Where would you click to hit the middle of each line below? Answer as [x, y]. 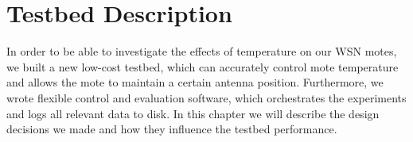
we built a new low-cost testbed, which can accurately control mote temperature [203, 66]
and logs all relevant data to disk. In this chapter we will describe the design [193, 113]
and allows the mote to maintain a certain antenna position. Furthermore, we [195, 82]
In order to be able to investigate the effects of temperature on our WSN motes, [202, 51]
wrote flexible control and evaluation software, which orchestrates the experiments [206, 97]
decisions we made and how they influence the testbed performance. [172, 129]
